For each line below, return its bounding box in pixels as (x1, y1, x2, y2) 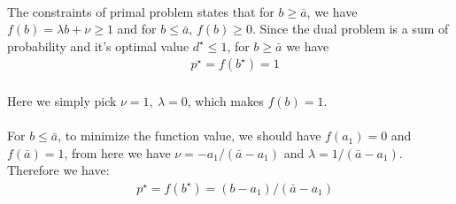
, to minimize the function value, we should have (58, 126, 321, 145)
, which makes (187, 92, 264, 110)
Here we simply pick (7, 92, 117, 110)
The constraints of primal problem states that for (7, 2, 274, 20)
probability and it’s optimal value (7, 36, 189, 55)
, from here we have (64, 143, 171, 162)
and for (117, 19, 157, 38)
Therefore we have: (7, 161, 110, 179)
